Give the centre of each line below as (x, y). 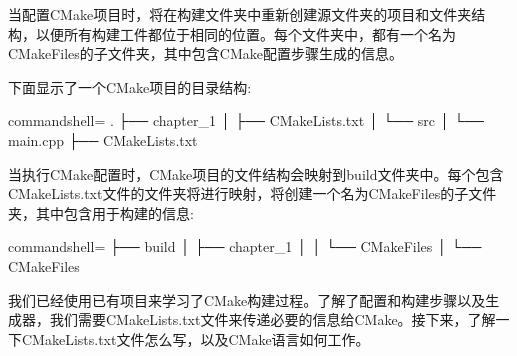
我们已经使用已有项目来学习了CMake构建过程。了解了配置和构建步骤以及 (247, 299)
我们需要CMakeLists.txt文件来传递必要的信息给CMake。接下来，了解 (272, 319)
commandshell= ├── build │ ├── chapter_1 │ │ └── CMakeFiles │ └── (245, 246)
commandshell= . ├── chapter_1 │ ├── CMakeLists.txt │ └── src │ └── (246, 120)
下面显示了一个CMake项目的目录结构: (130, 86)
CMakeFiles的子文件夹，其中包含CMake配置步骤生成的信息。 (205, 53)
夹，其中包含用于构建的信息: (101, 212)
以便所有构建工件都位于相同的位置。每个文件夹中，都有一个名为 (245, 33)
